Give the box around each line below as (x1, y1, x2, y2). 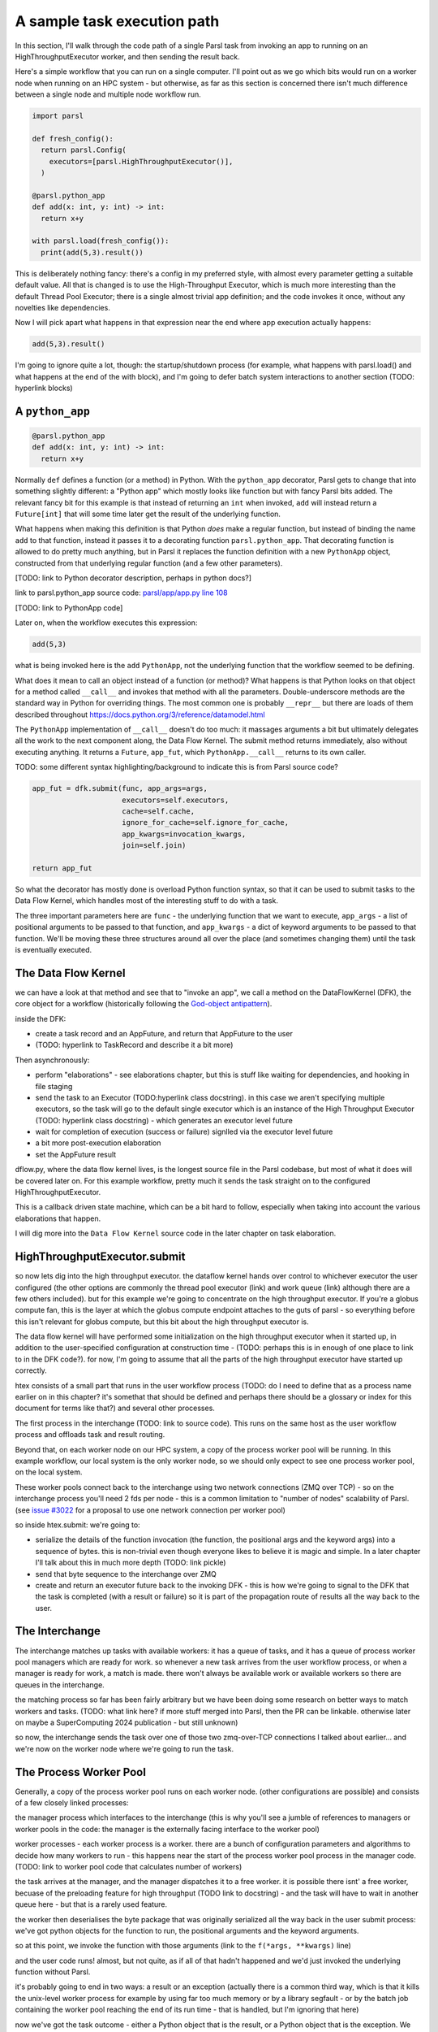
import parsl (32, 111, 84, 121)
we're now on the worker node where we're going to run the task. (15, 1743, 234, 1753)
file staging (35, 1081, 73, 1091)
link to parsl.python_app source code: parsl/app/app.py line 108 (15, 588, 228, 597)
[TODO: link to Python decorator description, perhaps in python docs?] (15, 573, 251, 583)
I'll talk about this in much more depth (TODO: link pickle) (35, 1557, 226, 1568)
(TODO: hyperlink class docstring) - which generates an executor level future (35, 1115, 294, 1125)
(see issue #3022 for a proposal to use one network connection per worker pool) (15, 1504, 286, 1515)
